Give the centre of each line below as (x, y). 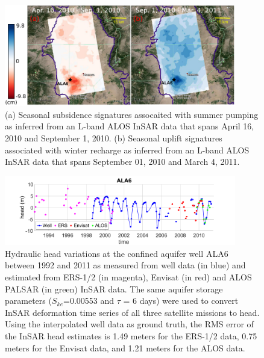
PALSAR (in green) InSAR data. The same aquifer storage (114, 289)
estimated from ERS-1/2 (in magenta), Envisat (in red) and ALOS (128, 276)
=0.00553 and (89, 301)
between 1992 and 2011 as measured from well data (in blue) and (125, 265)
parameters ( (28, 301)
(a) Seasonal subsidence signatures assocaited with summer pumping (132, 114)
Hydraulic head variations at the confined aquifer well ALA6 (117, 253)
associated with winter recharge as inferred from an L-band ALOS (127, 150)
